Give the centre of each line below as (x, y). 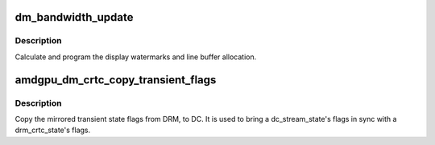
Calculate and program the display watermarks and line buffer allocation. (136, 57)
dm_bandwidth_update (74, 17)
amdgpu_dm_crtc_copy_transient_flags (116, 80)
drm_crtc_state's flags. (53, 130)
